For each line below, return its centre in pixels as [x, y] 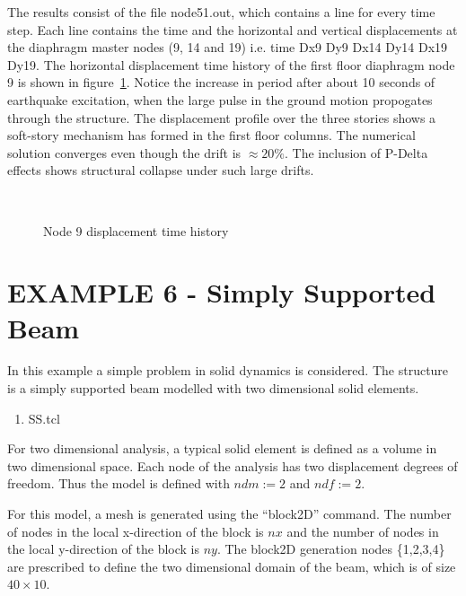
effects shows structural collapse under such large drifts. [161, 170]
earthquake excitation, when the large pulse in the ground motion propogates [220, 99]
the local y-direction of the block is [104, 549]
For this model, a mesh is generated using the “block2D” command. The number [229, 513]
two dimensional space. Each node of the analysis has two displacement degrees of [233, 465]
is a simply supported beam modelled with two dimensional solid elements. [213, 388]
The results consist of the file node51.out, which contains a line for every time [221, 12]
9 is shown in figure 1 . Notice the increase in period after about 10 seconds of [221, 82]
